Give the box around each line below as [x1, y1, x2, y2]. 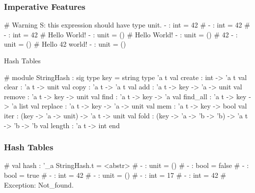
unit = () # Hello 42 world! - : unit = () [4, 39, 126, 49]
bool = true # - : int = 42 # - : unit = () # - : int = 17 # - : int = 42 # [4, 169, 227, 180]
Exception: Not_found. [4, 179, 74, 190]
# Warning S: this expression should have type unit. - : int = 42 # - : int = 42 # [4, 20, 250, 30]
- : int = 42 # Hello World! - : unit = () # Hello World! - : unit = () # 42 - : [4, 29, 238, 39]
